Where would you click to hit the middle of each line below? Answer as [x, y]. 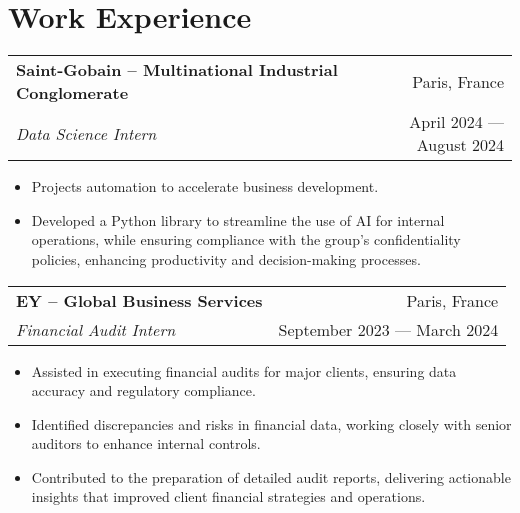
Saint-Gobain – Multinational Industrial [177, 70]
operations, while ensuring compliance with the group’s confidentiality [246, 239]
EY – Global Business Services [139, 300]
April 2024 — [456, 122]
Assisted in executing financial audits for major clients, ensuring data [244, 370]
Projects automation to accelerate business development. [205, 186]
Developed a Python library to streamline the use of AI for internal [238, 219]
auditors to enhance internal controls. [146, 443]
